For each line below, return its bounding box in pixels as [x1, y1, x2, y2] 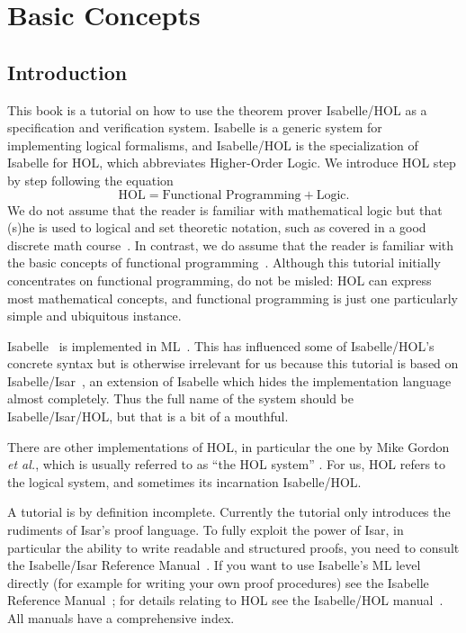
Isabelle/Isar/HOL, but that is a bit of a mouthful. [7, 407, 289, 426]
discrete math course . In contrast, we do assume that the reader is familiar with [7, 235, 454, 254]
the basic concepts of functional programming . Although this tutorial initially [7, 253, 441, 272]
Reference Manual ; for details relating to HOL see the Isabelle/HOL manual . [7, 591, 444, 610]
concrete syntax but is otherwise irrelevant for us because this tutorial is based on [7, 354, 459, 373]
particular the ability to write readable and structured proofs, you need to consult [7, 538, 460, 556]
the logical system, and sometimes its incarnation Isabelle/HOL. [7, 472, 362, 491]
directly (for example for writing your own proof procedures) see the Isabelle [7, 573, 429, 592]
